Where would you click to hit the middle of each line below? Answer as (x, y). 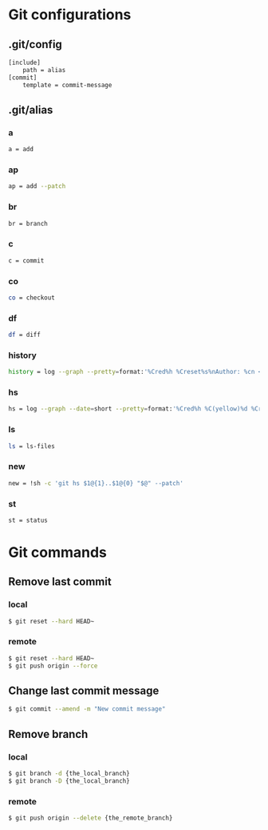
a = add (21, 150)
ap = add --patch (37, 186)
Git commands (58, 552)
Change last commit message (84, 690)
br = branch (28, 223)
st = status (28, 520)
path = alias (44, 70)
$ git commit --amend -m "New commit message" (87, 709)
